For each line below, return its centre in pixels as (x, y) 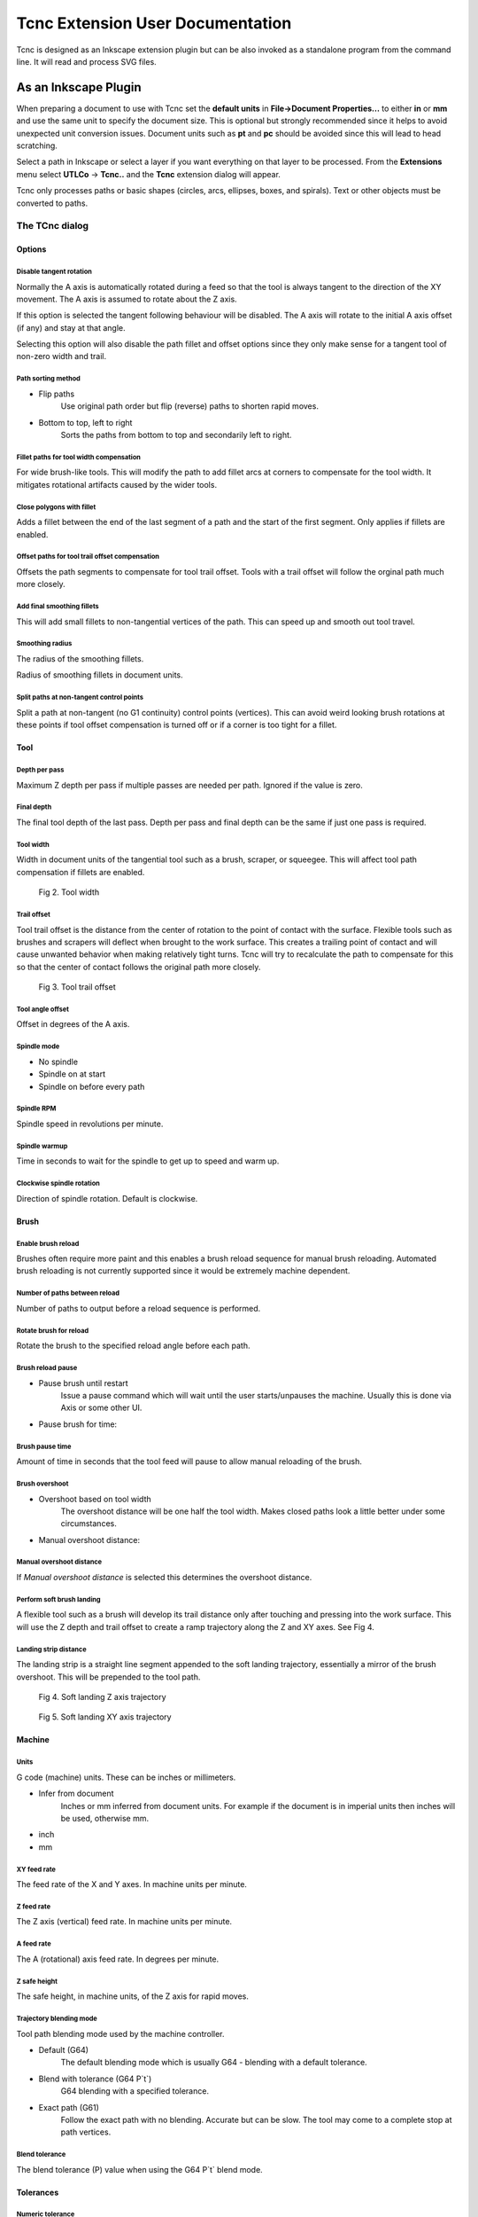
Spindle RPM (36, 1108)
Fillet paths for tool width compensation (79, 457)
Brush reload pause (47, 1368)
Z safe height (37, 1981)
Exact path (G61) (69, 2107)
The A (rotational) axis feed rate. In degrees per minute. (118, 1959)
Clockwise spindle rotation (58, 1184)
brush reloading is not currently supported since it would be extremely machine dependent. (183, 1271)
